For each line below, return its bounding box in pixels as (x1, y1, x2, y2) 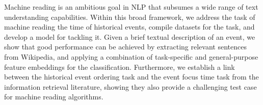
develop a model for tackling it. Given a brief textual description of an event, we (4, 31, 255, 42)
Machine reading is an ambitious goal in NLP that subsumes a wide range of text (4, 2, 258, 12)
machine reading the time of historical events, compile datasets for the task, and (4, 21, 255, 32)
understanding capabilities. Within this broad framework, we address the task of (4, 11, 255, 22)
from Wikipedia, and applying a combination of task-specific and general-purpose (4, 51, 258, 62)
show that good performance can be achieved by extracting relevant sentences (4, 41, 247, 52)
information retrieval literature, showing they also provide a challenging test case (4, 81, 257, 92)
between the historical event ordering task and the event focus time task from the (4, 71, 259, 82)
